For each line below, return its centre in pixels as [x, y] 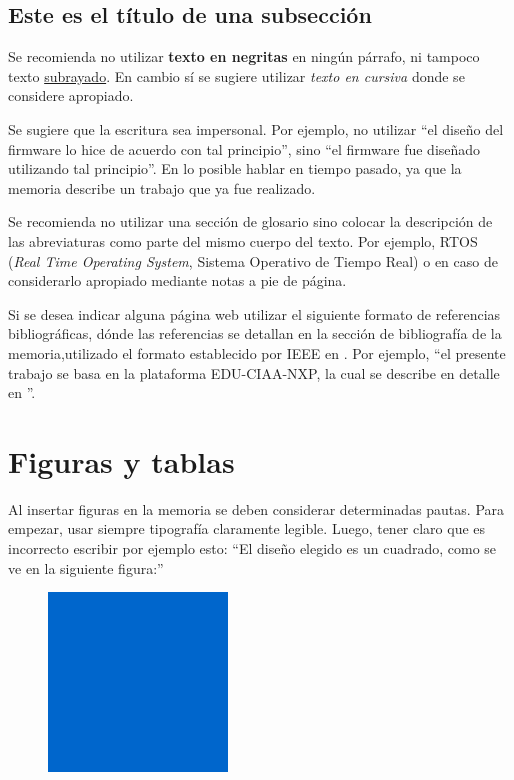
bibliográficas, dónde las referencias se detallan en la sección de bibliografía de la [255, 333]
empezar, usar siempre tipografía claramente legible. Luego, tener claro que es [247, 528]
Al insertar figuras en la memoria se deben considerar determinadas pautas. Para [256, 508]
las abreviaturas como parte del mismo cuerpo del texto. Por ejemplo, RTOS [243, 240]
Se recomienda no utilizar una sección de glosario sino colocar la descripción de [250, 221]
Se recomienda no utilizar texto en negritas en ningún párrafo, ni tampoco [244, 56]
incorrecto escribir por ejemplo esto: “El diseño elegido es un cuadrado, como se [252, 548]
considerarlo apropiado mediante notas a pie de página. [177, 280]
